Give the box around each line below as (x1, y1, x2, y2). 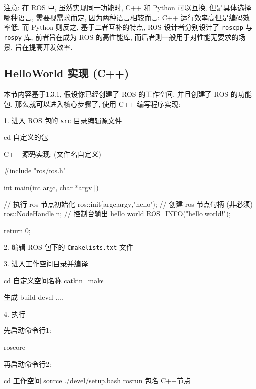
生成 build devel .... (4, 292, 63, 302)
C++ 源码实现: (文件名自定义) (4, 148, 101, 159)
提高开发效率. (29, 41, 73, 52)
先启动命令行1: (4, 325, 51, 335)
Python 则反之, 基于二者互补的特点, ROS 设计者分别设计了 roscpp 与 (31, 22, 253, 32)
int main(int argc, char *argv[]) (4, 182, 99, 192)
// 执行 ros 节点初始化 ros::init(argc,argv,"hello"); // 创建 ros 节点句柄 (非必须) (4, 198, 253, 209)
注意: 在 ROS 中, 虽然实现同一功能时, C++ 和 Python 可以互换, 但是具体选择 (4, 2, 251, 12)
